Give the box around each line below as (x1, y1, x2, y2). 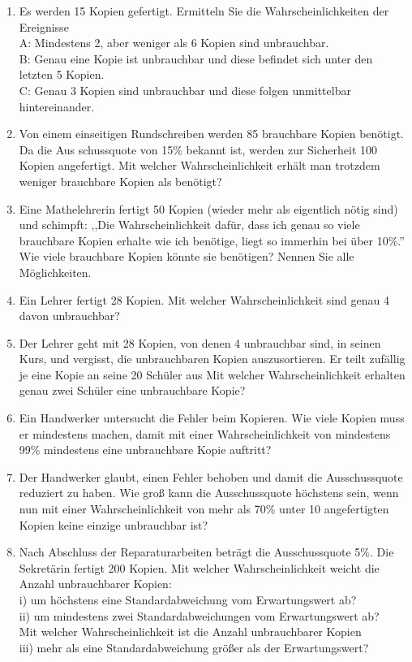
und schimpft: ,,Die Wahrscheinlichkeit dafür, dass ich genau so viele (19, 216, 360, 233)
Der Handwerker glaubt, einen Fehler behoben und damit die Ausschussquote (19, 468, 403, 485)
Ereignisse (19, 18, 69, 35)
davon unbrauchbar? (19, 307, 120, 324)
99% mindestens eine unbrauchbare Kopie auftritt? (19, 441, 272, 458)
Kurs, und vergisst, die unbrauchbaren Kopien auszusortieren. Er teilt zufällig (19, 350, 406, 367)
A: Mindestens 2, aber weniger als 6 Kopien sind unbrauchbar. (19, 34, 329, 51)
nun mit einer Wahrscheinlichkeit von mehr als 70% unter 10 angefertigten (19, 500, 389, 517)
